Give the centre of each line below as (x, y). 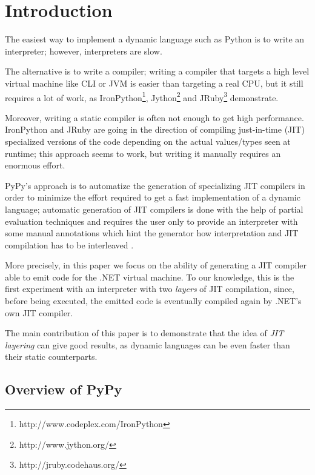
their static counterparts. (51, 357)
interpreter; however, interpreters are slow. (84, 51)
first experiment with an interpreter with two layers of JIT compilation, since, (150, 289)
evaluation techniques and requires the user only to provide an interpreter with (151, 221)
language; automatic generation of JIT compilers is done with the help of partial (154, 209)
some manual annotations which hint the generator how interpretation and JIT (152, 233)
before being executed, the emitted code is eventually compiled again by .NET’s (153, 301)
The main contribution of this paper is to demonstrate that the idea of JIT (144, 333)
